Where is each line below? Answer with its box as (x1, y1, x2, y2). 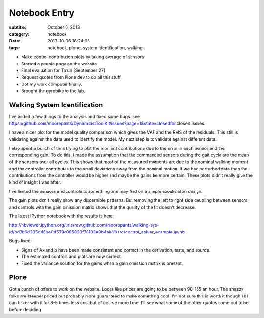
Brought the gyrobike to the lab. (21, 88, 86, 94)
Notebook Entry (9, 7, 75, 18)
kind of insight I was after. (9, 179, 61, 185)
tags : (9, 44, 20, 51)
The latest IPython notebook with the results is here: (9, 213, 114, 219)
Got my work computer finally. (21, 81, 83, 87)
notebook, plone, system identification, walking (47, 44, 143, 51)
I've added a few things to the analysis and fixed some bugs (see (9, 113, 140, 119)
